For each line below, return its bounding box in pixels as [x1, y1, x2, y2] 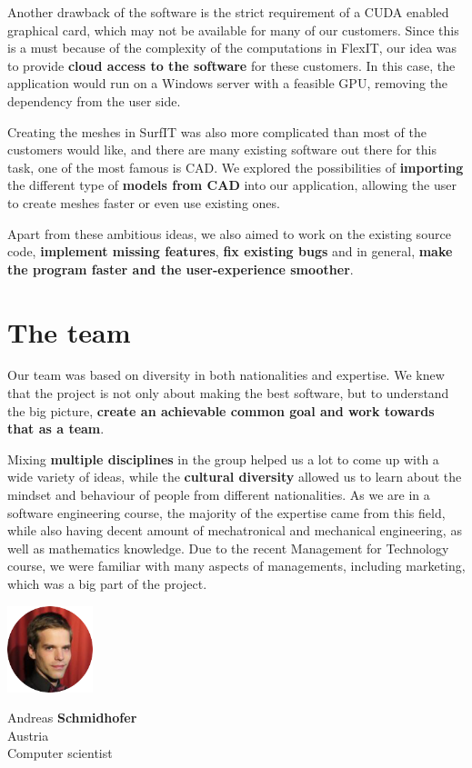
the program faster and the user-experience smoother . [7, 259, 354, 278]
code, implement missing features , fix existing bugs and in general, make [7, 242, 453, 261]
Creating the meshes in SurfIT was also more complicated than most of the [7, 122, 427, 141]
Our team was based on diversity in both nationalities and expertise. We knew [7, 365, 445, 384]
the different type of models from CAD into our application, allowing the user [7, 175, 457, 194]
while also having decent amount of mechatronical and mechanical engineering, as [7, 521, 462, 540]
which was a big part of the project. [7, 574, 207, 593]
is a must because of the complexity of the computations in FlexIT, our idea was [7, 38, 457, 57]
